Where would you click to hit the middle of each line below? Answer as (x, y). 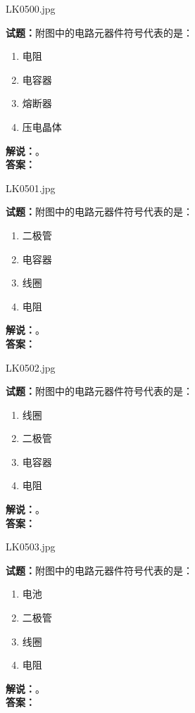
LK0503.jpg (31, 547)
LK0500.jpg (31, 8)
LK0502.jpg (31, 367)
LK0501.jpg (31, 188)
